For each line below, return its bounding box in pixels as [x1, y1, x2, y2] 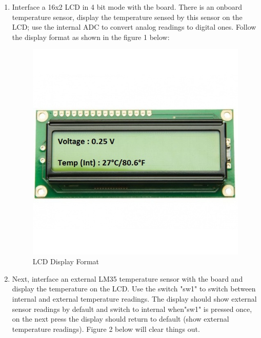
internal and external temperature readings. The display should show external [12, 293, 257, 304]
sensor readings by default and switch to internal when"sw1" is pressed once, [12, 303, 252, 314]
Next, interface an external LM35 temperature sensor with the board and [12, 273, 243, 284]
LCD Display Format [32, 256, 99, 267]
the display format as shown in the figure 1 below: [12, 31, 170, 42]
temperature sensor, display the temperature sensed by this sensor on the [12, 11, 243, 22]
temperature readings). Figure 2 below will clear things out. [12, 323, 200, 334]
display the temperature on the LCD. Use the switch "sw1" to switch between [12, 283, 256, 294]
